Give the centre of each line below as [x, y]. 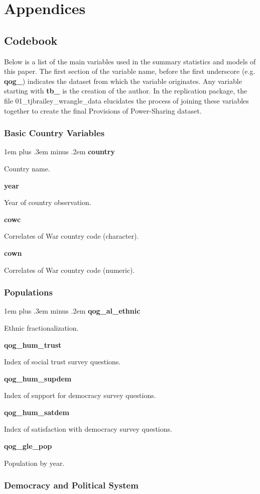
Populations [28, 292]
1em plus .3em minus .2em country [59, 152]
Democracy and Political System [71, 485]
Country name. [27, 168]
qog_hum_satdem [37, 412]
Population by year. [34, 463]
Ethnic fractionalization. [41, 327]
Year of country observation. [48, 202]
